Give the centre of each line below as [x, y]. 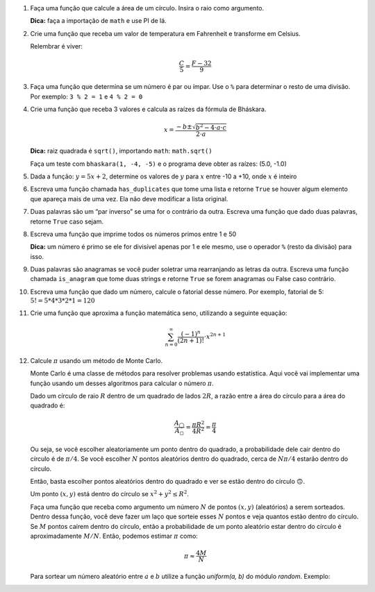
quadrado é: [48, 405]
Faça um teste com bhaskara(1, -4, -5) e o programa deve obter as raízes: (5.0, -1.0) [159, 164]
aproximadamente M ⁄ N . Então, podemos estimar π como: [114, 536]
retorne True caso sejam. [67, 221]
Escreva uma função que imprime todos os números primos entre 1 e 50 [133, 234]
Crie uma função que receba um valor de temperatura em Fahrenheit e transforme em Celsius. [166, 33]
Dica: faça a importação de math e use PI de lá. [98, 21]
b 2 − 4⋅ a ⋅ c [211, 127]
